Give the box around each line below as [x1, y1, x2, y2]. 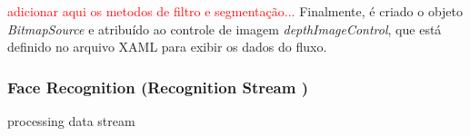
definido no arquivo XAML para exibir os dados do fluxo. [7, 37, 327, 56]
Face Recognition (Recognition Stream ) [7, 75, 308, 98]
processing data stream [7, 112, 135, 130]
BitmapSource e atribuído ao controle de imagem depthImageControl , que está [7, 19, 442, 38]
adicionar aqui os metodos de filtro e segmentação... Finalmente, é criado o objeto [7, 2, 464, 20]
